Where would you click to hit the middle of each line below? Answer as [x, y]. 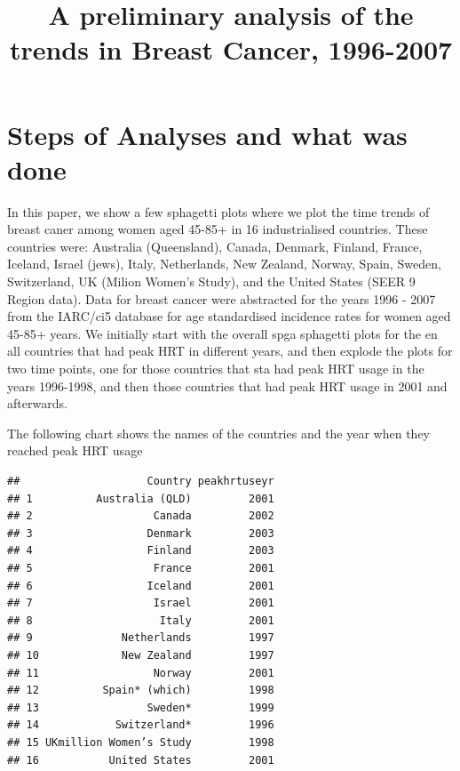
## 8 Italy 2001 [141, 620]
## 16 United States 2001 [141, 760]
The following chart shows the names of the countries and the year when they [218, 433]
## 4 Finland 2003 [141, 551]
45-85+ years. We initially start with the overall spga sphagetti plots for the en [222, 333]
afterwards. [37, 403]
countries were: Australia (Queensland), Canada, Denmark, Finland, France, [215, 246]
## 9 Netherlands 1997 [141, 638]
